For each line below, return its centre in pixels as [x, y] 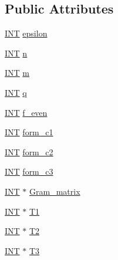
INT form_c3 [29, 171]
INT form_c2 [29, 151]
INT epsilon [26, 33]
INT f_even [26, 112]
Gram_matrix [55, 191]
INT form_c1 [29, 132]
